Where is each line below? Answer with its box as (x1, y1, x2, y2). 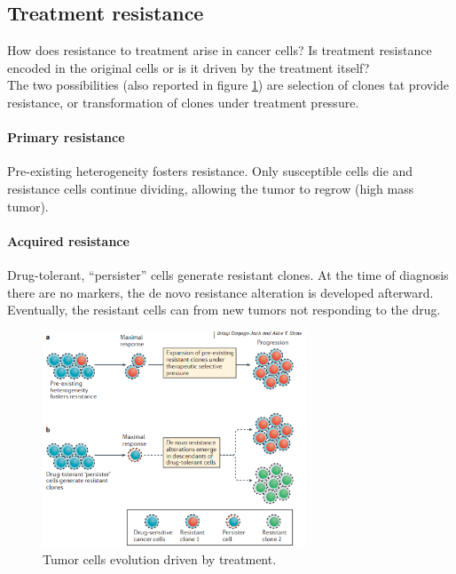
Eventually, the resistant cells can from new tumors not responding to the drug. (7, 300, 441, 319)
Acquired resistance (7, 231, 130, 250)
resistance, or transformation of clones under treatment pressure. (7, 92, 359, 111)
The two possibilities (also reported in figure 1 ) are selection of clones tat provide (7, 76, 450, 94)
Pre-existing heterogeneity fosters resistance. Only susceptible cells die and (7, 162, 413, 180)
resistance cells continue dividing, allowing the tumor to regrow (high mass (7, 179, 414, 197)
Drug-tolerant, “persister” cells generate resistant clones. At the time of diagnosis (7, 265, 449, 283)
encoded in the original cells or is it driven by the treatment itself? (7, 58, 370, 76)
